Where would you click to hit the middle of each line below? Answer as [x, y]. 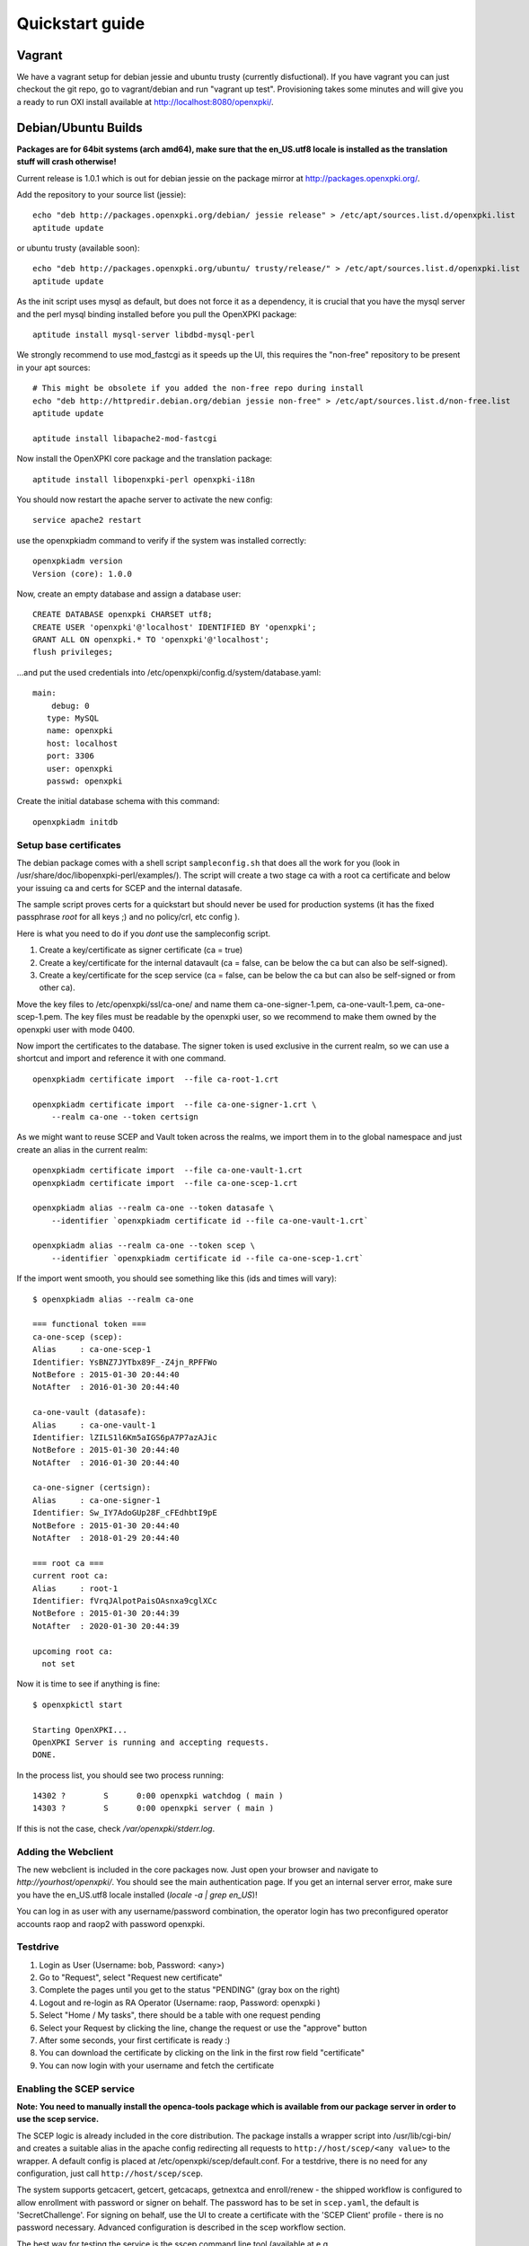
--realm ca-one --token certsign [125, 1117]
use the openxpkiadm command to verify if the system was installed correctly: [162, 540]
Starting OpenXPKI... [80, 1730]
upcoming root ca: [73, 1651]
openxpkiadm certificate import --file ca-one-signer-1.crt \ [175, 1104]
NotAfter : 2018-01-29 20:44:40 [106, 1538]
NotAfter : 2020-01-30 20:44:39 [106, 1626]
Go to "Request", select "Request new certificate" [131, 1977]
